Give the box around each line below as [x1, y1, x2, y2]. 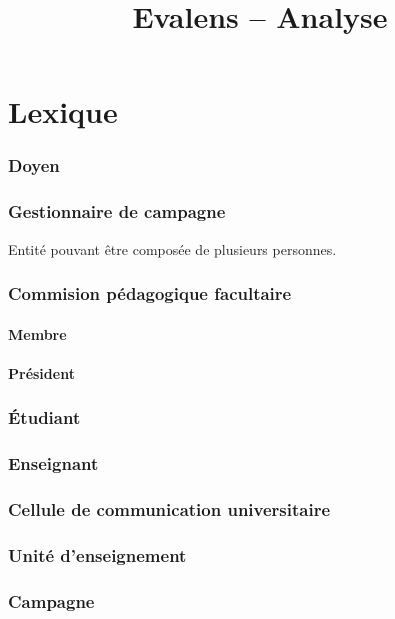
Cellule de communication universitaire [8, 497, 331, 522]
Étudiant [8, 405, 81, 430]
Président [8, 362, 75, 383]
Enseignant [8, 451, 99, 476]
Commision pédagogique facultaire [8, 281, 292, 306]
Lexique [8, 91, 118, 132]
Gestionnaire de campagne [8, 199, 226, 224]
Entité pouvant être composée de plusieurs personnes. [8, 238, 337, 259]
